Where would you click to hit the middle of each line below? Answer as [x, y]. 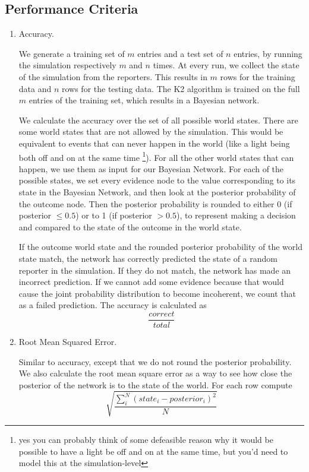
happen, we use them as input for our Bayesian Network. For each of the [151, 168]
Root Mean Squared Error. [68, 341]
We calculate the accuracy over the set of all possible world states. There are [158, 120]
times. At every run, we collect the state [226, 65]
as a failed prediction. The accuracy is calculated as [113, 305]
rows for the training [258, 76]
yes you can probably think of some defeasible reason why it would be [146, 439]
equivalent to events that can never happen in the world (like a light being [154, 143]
